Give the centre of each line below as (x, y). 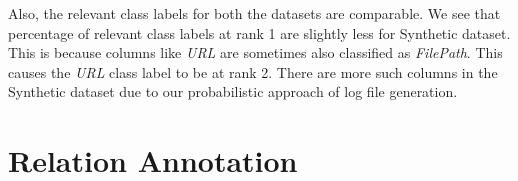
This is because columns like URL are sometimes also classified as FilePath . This (255, 52)
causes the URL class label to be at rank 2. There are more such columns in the (253, 71)
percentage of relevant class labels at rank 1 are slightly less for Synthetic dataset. (259, 32)
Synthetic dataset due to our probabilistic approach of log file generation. (233, 91)
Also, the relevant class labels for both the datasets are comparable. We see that (254, 13)
